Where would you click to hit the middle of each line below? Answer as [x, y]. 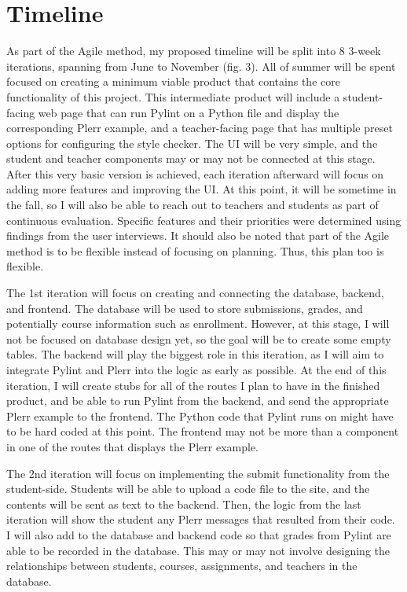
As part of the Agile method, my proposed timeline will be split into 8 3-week [194, 51]
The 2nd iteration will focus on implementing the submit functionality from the [198, 473]
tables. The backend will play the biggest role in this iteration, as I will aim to [195, 354]
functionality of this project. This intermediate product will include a [173, 96]
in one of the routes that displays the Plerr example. [132, 446]
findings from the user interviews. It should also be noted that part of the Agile [198, 235]
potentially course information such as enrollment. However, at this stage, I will [198, 324]
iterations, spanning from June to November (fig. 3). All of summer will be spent [201, 66]
